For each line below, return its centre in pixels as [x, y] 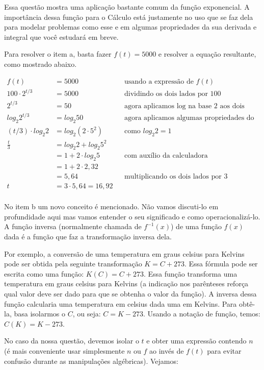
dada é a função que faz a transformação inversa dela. [88, 237]
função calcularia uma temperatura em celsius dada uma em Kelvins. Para [121, 303]
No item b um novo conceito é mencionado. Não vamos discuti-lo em [111, 206]
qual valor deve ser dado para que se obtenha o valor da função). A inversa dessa [130, 294]
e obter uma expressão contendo [196, 341]
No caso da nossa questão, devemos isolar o [72, 341]
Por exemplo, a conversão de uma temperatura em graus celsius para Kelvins [124, 253]
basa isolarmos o [40, 314]
